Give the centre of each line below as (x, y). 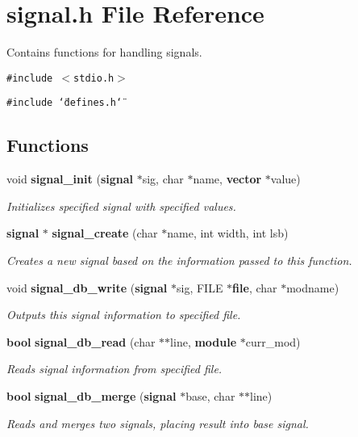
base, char (210, 395)
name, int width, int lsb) (228, 233)
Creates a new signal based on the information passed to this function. (179, 261)
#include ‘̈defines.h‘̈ (65, 103)
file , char (255, 287)
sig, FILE (200, 287)
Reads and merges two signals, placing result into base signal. (158, 423)
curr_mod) (273, 341)
